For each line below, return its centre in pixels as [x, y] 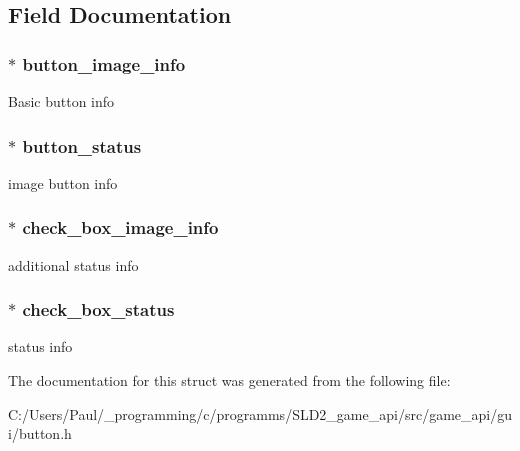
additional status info [73, 264]
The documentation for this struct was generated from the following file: [229, 380]
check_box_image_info [120, 227]
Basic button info [61, 101]
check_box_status [98, 309]
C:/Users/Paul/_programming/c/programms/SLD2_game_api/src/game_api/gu [260, 413]
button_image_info [104, 63]
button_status [82, 145]
